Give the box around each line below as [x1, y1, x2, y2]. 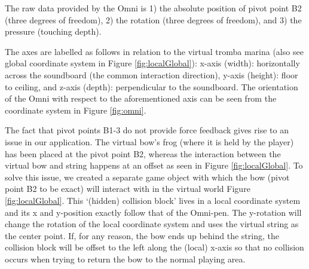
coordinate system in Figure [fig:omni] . [5, 103, 146, 116]
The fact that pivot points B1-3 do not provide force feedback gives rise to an [5, 124, 289, 136]
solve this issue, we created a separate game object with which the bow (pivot [5, 170, 290, 183]
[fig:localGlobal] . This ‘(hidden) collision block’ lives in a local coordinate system [5, 194, 301, 206]
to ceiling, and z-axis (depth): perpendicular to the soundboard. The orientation [5, 80, 298, 93]
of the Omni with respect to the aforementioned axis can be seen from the [5, 92, 277, 105]
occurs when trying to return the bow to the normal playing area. [5, 252, 246, 265]
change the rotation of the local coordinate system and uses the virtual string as [5, 218, 299, 230]
